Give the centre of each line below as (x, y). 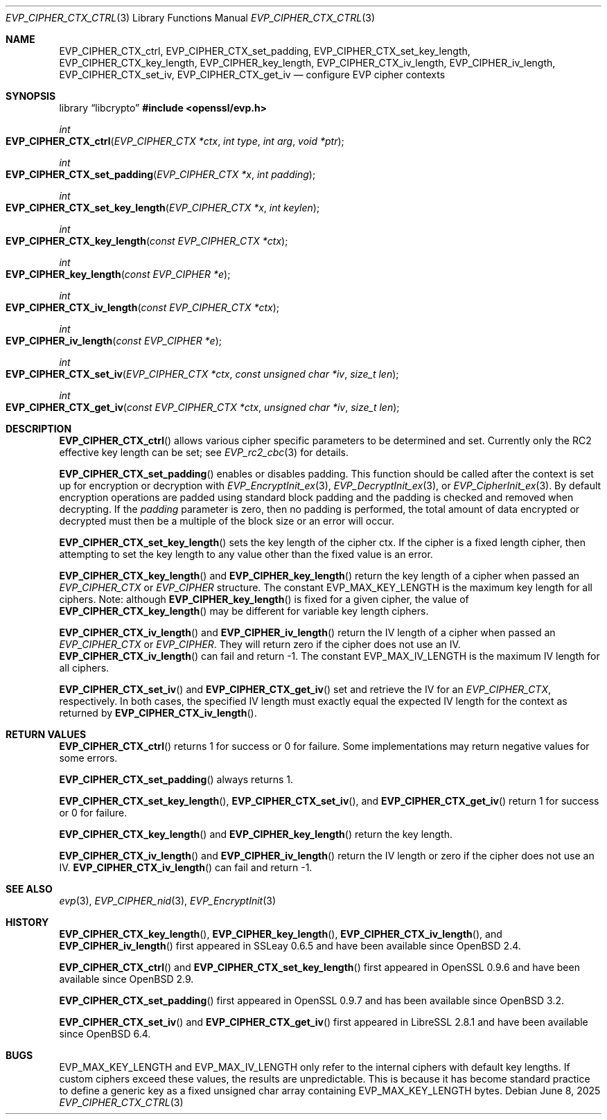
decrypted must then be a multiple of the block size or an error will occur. (227, 521)
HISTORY (27, 922)
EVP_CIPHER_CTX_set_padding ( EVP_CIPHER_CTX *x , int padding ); (161, 174)
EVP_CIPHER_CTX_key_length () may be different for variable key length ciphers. (244, 611)
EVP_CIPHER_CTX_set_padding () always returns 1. (176, 779)
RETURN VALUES (46, 734)
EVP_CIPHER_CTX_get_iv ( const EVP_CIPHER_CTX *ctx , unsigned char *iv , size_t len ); (203, 407)
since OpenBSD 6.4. (105, 1034)
